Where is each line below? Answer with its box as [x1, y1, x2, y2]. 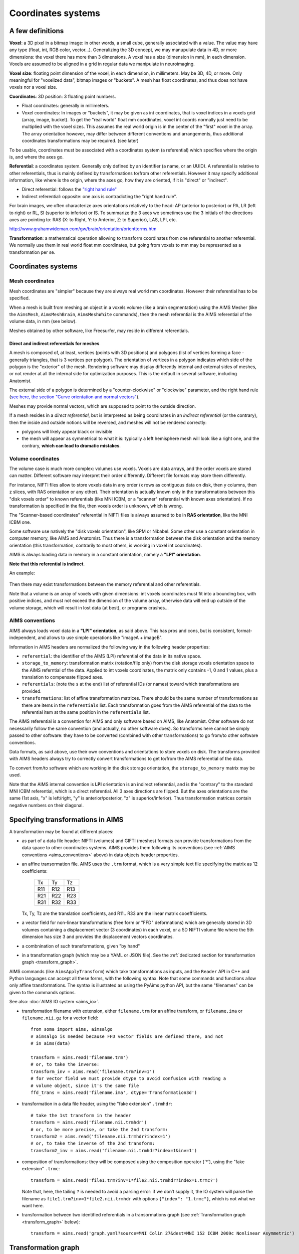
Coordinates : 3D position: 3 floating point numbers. [9, 93, 116, 99]
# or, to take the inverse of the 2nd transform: [31, 1141, 155, 1146]
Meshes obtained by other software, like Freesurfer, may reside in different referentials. [9, 328, 189, 334]
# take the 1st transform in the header [31, 1113, 131, 1118]
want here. [22, 1203, 44, 1209]
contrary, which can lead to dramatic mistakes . [22, 442, 121, 448]
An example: [9, 570, 35, 576]
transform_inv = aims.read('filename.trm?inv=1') [31, 1068, 155, 1074]
